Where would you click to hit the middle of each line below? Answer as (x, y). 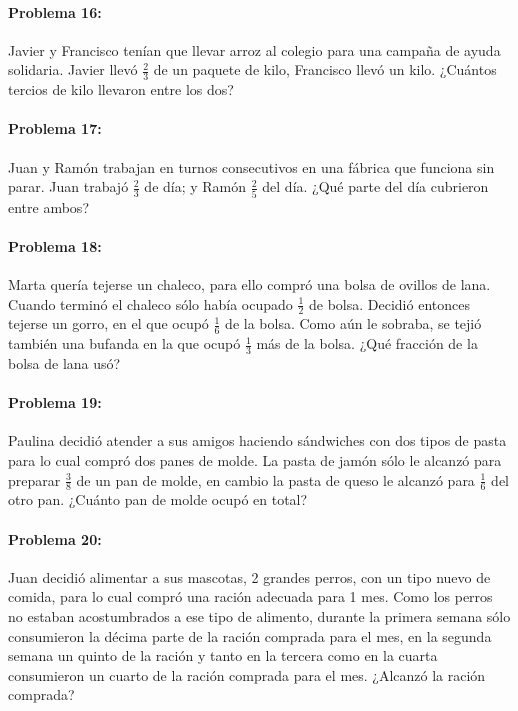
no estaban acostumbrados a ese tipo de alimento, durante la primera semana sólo (259, 615)
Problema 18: (55, 245)
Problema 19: (55, 402)
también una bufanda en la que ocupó (124, 343)
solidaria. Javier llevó (73, 69)
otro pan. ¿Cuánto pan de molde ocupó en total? (158, 499)
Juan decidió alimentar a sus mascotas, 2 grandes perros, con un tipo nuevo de (249, 576)
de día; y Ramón (195, 186)
